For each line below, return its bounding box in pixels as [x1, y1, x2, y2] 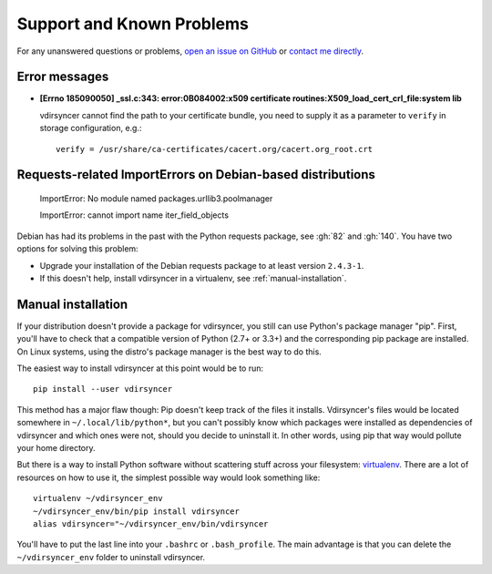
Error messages [16, 69, 109, 85]
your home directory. [16, 443, 96, 454]
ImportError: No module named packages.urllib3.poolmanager [39, 193, 273, 204]
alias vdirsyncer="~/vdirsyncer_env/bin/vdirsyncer [33, 518, 269, 528]
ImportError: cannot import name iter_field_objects [39, 210, 230, 220]
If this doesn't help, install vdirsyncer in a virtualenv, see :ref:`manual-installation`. [39, 272, 347, 283]
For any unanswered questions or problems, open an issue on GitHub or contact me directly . [16, 46, 364, 56]
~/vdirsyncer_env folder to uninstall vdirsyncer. [16, 551, 205, 562]
